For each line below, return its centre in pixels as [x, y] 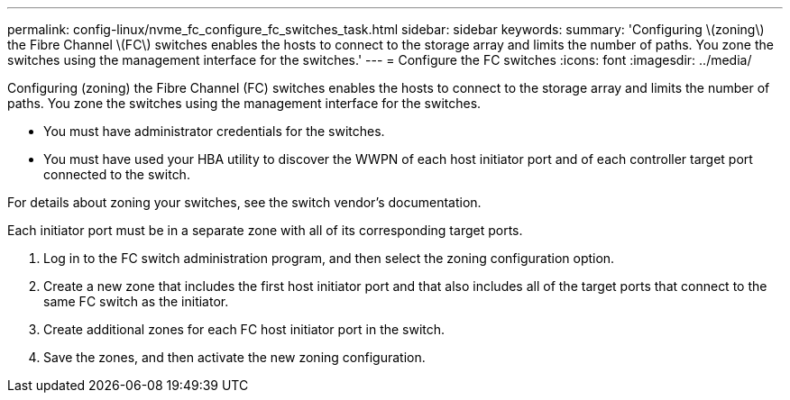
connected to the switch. [117, 174]
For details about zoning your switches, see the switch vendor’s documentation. [244, 202]
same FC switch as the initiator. [136, 301]
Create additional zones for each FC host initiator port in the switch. [244, 329]
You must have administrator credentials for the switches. [214, 131]
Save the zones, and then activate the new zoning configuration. [234, 357]
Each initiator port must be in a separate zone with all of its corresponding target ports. [265, 230]
